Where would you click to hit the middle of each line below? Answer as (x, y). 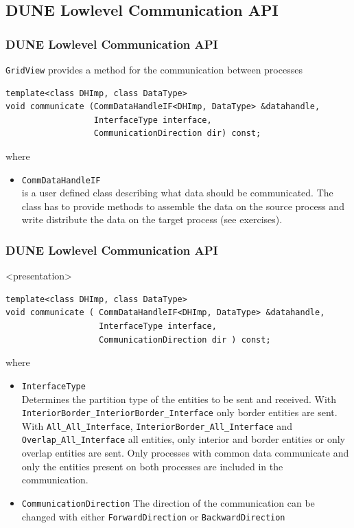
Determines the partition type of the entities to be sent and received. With (179, 399)
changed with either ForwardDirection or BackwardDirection (153, 516)
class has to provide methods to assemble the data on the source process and (183, 206)
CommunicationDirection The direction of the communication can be (168, 502)
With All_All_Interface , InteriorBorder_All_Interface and (157, 425)
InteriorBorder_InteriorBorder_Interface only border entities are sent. (179, 412)
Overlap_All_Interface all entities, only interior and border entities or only (183, 439)
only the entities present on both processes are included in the (152, 466)
